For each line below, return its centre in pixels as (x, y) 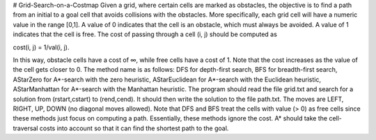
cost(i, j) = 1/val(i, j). (41, 47)
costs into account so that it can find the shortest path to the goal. (134, 128)
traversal (25, 128)
